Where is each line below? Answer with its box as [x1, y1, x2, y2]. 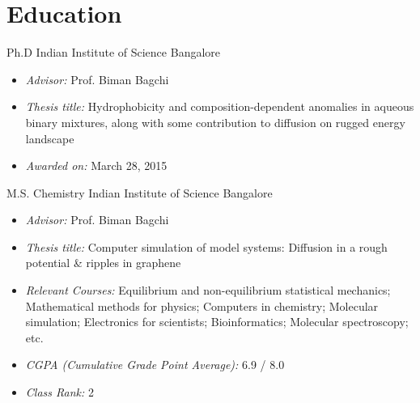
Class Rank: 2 [25, 384, 94, 401]
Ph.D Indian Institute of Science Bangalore [6, 44, 221, 61]
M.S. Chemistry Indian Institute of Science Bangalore [6, 184, 273, 201]
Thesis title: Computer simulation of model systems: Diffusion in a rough [25, 238, 388, 255]
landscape [25, 129, 74, 146]
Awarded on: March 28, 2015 [25, 157, 168, 174]
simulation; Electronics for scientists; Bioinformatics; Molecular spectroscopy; [25, 313, 409, 330]
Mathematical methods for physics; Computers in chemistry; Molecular [25, 297, 379, 314]
